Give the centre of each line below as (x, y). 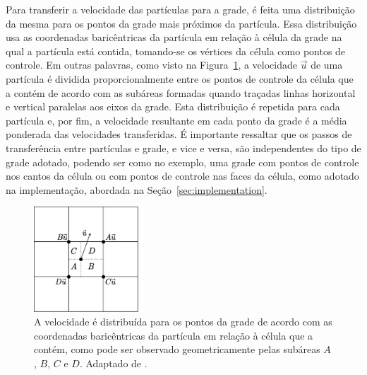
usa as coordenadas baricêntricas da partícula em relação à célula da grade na (174, 37)
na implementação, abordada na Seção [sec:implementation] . (137, 189)
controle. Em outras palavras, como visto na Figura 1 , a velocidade (152, 65)
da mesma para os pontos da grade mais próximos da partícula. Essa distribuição (181, 23)
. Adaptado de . (113, 363)
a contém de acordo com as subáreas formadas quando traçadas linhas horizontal (181, 92)
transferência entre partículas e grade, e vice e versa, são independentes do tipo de (183, 148)
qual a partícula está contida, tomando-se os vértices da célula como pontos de (176, 51)
